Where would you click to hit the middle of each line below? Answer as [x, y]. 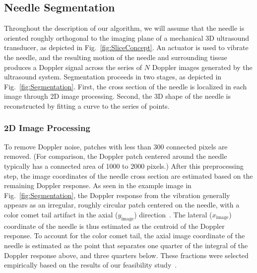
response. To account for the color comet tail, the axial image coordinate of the [125, 236]
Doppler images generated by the [202, 67]
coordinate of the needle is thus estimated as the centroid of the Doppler [114, 226]
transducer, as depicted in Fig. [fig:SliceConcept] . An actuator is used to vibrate [126, 47]
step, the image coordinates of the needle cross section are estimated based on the [128, 175]
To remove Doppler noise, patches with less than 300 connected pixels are [116, 146]
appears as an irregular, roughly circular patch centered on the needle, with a [122, 205]
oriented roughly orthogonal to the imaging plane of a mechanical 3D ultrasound [127, 37]
